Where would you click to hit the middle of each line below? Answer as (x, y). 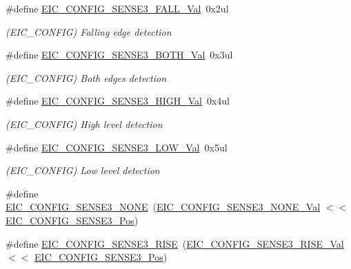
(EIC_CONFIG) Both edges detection (86, 77)
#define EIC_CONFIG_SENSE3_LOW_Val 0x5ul (117, 147)
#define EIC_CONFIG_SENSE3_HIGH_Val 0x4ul (118, 101)
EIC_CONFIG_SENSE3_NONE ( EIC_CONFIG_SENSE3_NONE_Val (163, 207)
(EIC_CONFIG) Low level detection (83, 170)
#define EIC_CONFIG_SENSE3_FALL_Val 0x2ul (117, 8)
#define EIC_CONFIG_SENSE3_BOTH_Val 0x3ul (119, 55)
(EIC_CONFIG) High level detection (84, 123)
